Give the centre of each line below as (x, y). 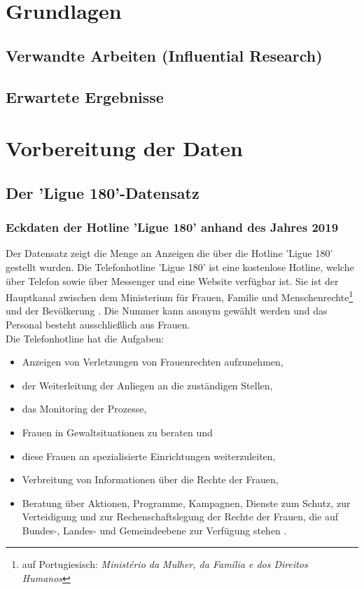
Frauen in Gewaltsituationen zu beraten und (117, 432)
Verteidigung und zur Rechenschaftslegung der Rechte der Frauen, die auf (180, 517)
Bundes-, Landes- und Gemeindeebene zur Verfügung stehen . (154, 530)
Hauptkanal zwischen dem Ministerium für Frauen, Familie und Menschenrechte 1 (180, 296)
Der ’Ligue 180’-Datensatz (103, 192)
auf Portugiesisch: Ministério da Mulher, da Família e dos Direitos (165, 564)
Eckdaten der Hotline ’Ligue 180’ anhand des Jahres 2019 (172, 227)
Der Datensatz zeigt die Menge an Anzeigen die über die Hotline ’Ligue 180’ (169, 253)
